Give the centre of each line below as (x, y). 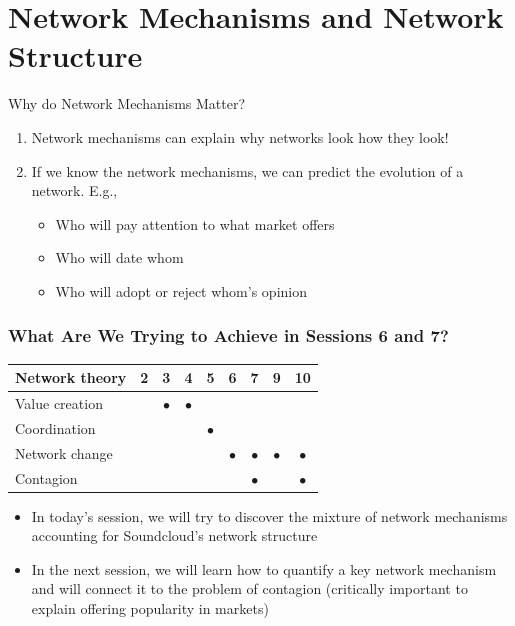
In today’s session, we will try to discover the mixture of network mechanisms (269, 515)
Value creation (59, 403)
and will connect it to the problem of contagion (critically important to (249, 588)
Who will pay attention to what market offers (195, 223)
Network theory (71, 377)
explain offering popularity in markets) (150, 608)
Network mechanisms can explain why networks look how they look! (240, 136)
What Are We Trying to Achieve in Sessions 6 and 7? (228, 335)
